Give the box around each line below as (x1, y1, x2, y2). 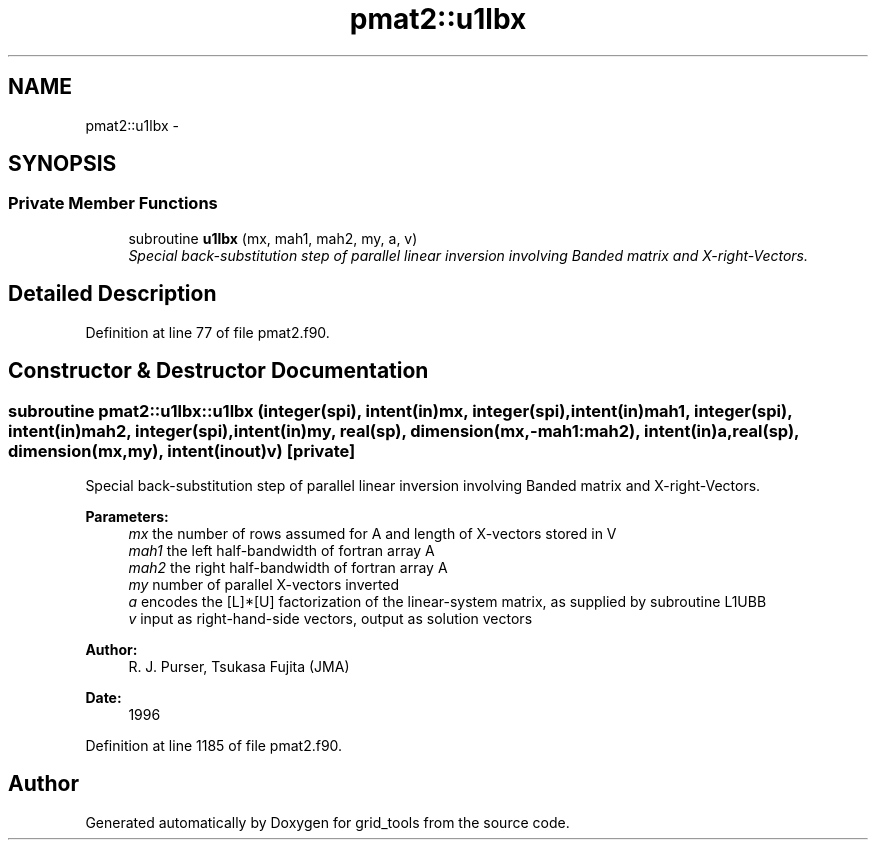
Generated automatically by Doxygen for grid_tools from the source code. (85, 813, 570, 831)
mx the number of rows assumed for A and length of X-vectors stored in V (128, 524, 617, 542)
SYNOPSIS (8, 151, 117, 177)
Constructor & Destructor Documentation (8, 358, 429, 384)
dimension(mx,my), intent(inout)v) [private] (8, 440, 356, 461)
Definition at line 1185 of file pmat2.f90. (85, 736, 343, 754)
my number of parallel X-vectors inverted (128, 575, 400, 593)
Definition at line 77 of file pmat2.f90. (85, 323, 330, 341)
